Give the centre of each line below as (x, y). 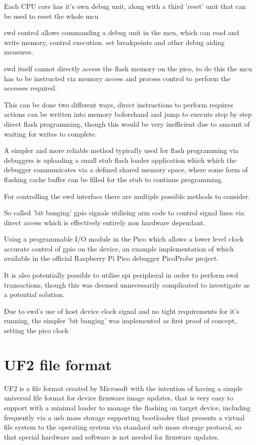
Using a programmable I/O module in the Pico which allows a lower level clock (124, 239)
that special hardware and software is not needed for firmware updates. (112, 436)
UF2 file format (58, 364)
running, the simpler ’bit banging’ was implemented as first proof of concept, (120, 321)
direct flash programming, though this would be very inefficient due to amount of (127, 124)
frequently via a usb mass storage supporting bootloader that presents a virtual (124, 417)
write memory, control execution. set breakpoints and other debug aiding (114, 42)
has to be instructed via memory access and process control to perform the (117, 78)
